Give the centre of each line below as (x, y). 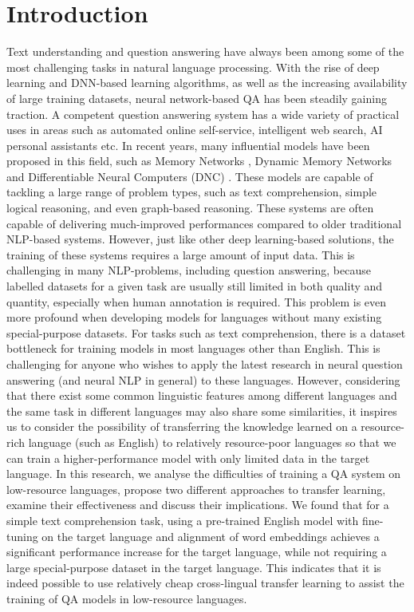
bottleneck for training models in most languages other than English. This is (193, 348)
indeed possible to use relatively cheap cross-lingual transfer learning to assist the (205, 583)
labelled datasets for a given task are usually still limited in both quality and (195, 286)
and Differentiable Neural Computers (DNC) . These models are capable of (190, 176)
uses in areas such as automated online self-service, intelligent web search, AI (195, 130)
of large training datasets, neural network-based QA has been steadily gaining (197, 98)
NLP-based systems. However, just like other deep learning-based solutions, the (200, 239)
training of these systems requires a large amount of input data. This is (181, 254)
